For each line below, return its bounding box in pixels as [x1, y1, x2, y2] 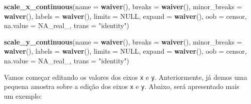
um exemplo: [4, 90, 42, 101]
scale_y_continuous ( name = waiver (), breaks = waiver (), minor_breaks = [4, 36, 242, 46]
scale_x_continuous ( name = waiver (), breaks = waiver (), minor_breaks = [4, 1, 242, 11]
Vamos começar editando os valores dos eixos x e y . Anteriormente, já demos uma [4, 72, 247, 82]
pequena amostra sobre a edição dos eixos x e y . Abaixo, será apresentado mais [4, 81, 239, 91]
